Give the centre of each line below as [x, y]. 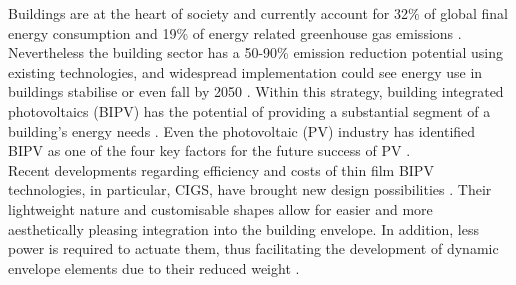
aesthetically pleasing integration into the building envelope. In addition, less [243, 228]
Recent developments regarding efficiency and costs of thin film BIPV [221, 169]
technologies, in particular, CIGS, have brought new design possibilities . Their [250, 189]
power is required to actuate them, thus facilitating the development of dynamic [253, 248]
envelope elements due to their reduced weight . [154, 267]
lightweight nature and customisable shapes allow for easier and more [220, 208]
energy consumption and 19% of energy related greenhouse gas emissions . [235, 32]
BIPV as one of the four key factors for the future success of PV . [209, 150]
